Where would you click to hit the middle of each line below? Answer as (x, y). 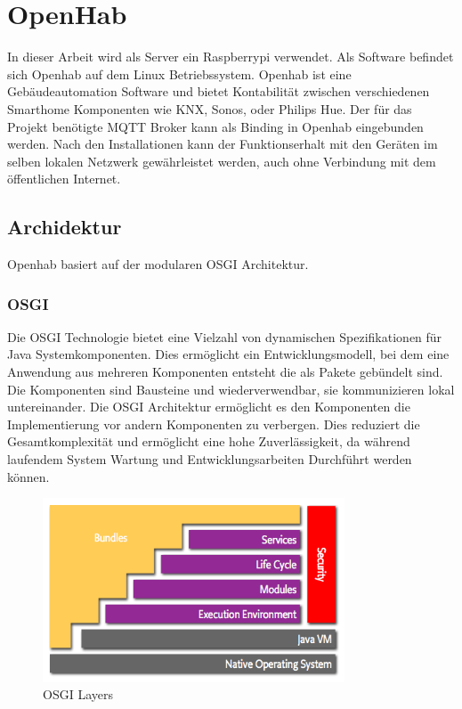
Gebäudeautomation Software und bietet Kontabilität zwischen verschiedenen (219, 91)
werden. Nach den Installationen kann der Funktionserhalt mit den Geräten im (223, 144)
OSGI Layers (78, 694)
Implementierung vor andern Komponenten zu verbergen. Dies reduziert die (214, 424)
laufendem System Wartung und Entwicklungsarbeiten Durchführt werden (210, 459)
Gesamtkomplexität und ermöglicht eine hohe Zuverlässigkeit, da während (209, 441)
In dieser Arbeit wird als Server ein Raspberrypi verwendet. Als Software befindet (231, 57)
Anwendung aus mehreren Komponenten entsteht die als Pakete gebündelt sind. (225, 372)
